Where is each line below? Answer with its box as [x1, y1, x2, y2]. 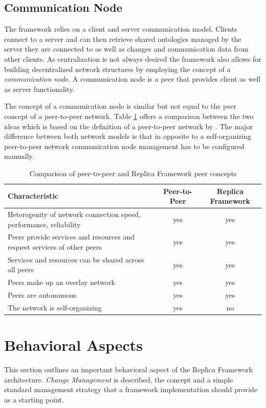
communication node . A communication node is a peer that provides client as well [4, 74, 261, 84]
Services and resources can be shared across [8, 254, 144, 265]
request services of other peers [8, 241, 102, 252]
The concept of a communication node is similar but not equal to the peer [4, 101, 237, 111]
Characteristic [8, 190, 58, 201]
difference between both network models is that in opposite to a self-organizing [4, 131, 252, 141]
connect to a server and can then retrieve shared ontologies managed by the [4, 33, 241, 44]
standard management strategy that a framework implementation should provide [4, 384, 258, 395]
